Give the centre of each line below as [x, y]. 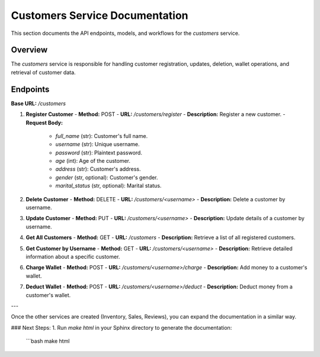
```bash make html [48, 341]
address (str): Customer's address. [98, 169]
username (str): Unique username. [97, 144]
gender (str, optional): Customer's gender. [107, 177]
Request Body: [44, 123]
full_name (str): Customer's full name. [102, 136]
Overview [29, 50]
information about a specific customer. [73, 257]
